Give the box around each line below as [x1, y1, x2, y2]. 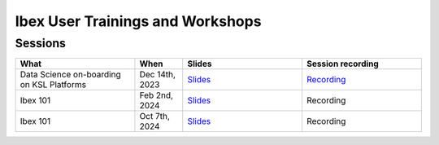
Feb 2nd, [139, 90, 174, 101]
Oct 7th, [139, 111, 171, 122]
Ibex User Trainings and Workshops [15, 12, 262, 30]
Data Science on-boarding [20, 69, 121, 81]
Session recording [306, 58, 380, 69]
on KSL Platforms [20, 79, 87, 90]
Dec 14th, [139, 69, 176, 81]
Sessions [15, 36, 67, 51]
